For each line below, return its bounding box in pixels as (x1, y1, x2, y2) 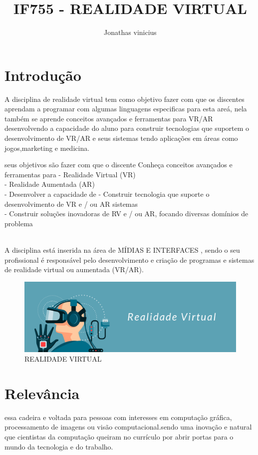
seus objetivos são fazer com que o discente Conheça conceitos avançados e (4, 159, 233, 170)
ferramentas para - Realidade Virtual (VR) (4, 169, 136, 179)
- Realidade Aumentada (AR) (4, 179, 95, 189)
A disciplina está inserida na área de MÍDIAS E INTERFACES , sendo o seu (4, 244, 240, 255)
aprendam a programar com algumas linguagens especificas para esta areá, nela (4, 103, 247, 114)
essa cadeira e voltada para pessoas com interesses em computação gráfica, (4, 412, 232, 422)
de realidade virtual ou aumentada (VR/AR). (4, 264, 144, 275)
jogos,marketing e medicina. (4, 142, 90, 153)
